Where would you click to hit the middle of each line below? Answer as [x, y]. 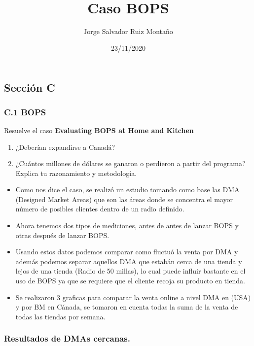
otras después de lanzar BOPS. [62, 235]
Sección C [30, 87]
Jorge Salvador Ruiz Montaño [128, 31]
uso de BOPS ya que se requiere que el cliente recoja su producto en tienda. [130, 281]
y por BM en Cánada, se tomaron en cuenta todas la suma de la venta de [127, 307]
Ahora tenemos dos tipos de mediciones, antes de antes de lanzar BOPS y [127, 225]
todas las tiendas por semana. [60, 316]
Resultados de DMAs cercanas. [67, 338]
